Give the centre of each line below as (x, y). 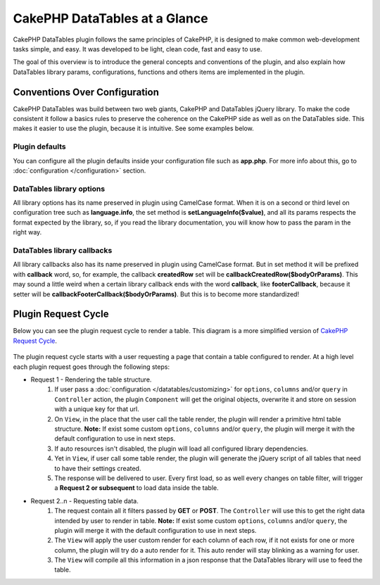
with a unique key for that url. (97, 409)
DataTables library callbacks (63, 251)
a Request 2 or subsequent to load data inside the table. (137, 488)
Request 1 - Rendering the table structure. (91, 379)
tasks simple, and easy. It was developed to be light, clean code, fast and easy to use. (138, 49)
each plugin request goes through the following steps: (91, 367)
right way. (27, 232)
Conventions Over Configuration (86, 92)
